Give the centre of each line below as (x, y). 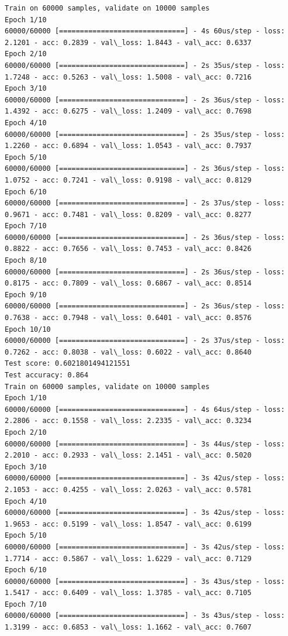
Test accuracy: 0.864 (47, 375)
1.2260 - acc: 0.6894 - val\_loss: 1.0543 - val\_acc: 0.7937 (128, 146)
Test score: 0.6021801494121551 (67, 364)
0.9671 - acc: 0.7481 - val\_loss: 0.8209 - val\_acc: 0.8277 (128, 214)
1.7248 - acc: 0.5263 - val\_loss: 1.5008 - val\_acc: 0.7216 (128, 77)
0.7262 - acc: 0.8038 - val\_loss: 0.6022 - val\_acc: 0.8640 (128, 352)
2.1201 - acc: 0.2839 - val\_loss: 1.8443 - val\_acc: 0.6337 (128, 42)
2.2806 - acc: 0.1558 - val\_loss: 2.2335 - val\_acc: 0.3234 (128, 421)
